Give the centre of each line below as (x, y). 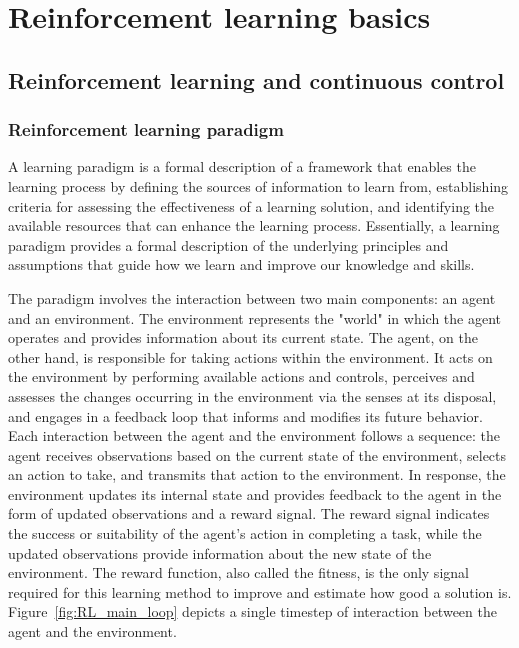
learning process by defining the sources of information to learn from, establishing (258, 185)
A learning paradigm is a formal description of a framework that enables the (242, 166)
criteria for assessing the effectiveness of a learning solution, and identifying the (251, 205)
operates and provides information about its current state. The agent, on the (243, 337)
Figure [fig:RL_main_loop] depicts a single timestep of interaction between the (252, 611)
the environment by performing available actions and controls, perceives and (241, 376)
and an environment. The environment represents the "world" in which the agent (255, 317)
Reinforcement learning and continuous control (256, 79)
